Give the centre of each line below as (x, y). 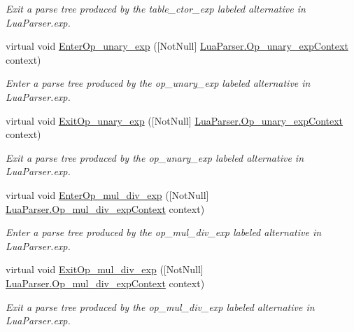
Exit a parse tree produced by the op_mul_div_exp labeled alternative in (160, 306)
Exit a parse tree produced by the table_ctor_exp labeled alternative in (156, 8)
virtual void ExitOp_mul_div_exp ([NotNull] (105, 269)
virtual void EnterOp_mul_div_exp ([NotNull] (107, 194)
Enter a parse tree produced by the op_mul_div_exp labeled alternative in (164, 232)
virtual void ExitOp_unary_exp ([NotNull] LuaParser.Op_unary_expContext (175, 120)
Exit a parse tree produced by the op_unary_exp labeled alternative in (155, 157)
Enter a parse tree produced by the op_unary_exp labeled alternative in (158, 83)
